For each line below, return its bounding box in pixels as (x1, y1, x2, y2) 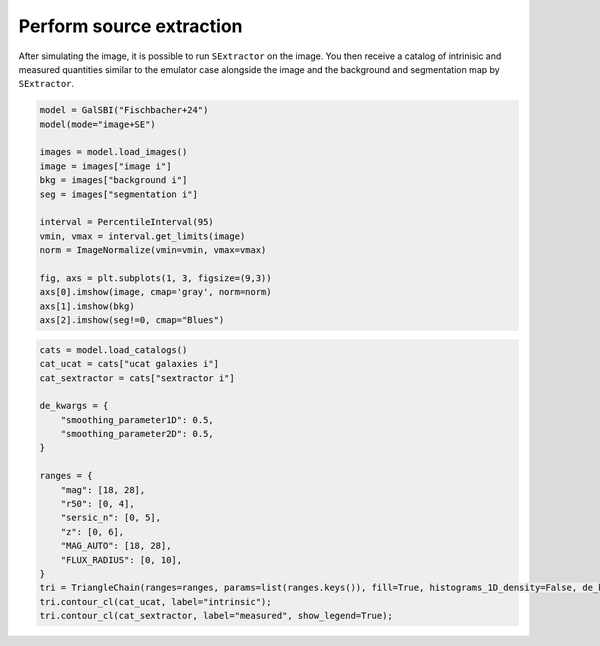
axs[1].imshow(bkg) (39, 300, 135, 312)
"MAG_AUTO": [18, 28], (60, 540, 172, 552)
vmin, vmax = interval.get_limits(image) (39, 230, 246, 242)
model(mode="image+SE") (39, 118, 157, 130)
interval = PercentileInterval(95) (39, 216, 214, 228)
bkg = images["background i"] (39, 175, 188, 186)
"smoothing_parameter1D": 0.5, (60, 414, 214, 425)
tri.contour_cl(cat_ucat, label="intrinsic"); (39, 596, 272, 607)
